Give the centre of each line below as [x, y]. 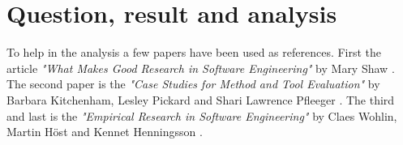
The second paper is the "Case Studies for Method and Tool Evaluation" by [193, 84]
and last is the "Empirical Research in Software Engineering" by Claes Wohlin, [202, 115]
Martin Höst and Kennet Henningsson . [105, 132]
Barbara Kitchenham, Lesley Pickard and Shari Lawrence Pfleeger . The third [201, 99]
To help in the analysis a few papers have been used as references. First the [194, 52]
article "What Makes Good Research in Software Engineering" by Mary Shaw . [201, 68]
